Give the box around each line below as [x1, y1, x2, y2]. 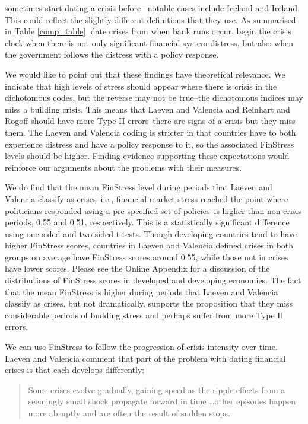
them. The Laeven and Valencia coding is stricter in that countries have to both [5, 126, 296, 138]
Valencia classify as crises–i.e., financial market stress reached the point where [5, 192, 288, 205]
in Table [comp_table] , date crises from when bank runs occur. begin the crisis [5, 25, 291, 37]
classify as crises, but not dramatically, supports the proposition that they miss [5, 297, 293, 310]
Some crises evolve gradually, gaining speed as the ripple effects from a [28, 383, 285, 396]
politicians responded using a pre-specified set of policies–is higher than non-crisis [5, 204, 301, 216]
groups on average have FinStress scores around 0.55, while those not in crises [5, 250, 288, 263]
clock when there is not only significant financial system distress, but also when [5, 36, 294, 49]
